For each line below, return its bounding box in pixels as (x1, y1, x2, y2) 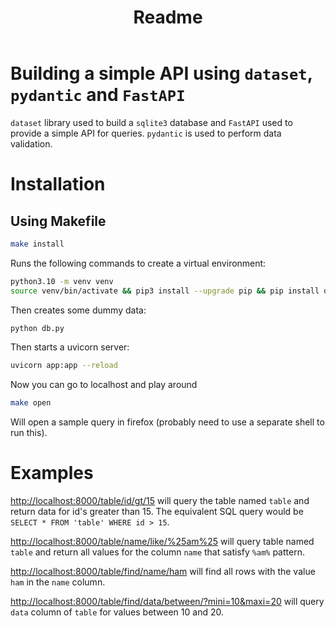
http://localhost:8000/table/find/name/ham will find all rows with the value (10, 566, 316, 578)
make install (10, 239, 65, 249)
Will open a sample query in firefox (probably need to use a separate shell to (10, 416, 325, 428)
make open (10, 398, 52, 408)
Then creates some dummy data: (10, 304, 147, 316)
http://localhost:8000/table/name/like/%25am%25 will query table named (10, 536, 315, 548)
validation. (10, 137, 53, 150)
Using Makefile (10, 212, 107, 230)
